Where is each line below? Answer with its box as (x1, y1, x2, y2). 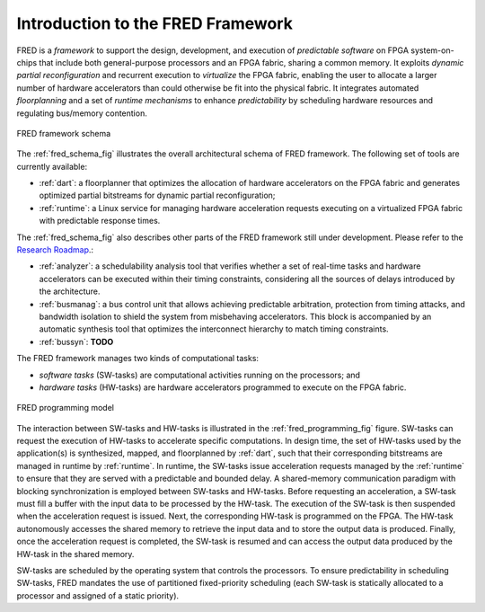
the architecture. (39, 286, 101, 297)
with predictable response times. (39, 216, 161, 226)
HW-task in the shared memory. (16, 548, 135, 559)
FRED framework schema (16, 128, 111, 138)
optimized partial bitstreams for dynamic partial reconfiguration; (39, 190, 276, 201)
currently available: (16, 161, 88, 172)
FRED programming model (16, 403, 114, 413)
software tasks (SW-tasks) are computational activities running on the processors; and (39, 369, 361, 380)
